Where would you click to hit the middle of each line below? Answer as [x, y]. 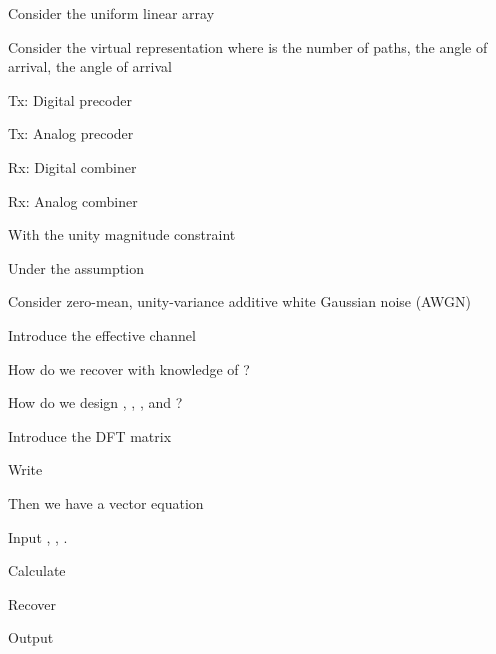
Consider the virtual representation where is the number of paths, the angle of [248, 46]
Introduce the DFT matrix [90, 435]
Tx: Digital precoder [70, 99]
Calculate [37, 570]
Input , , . [38, 536]
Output [31, 637]
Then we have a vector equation [106, 502]
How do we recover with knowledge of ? [129, 368]
